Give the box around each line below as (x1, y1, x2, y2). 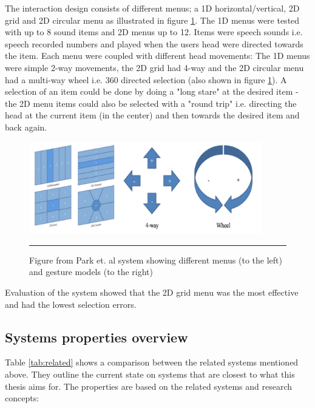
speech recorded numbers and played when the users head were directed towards (5, 37, 303, 50)
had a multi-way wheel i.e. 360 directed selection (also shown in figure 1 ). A (5, 73, 287, 86)
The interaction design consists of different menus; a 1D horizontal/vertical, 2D (5, 2, 300, 14)
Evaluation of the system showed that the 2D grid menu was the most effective (5, 285, 299, 298)
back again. (5, 120, 47, 133)
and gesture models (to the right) (29, 265, 154, 278)
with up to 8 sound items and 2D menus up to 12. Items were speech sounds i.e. (5, 25, 303, 38)
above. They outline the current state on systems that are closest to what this (5, 367, 295, 380)
